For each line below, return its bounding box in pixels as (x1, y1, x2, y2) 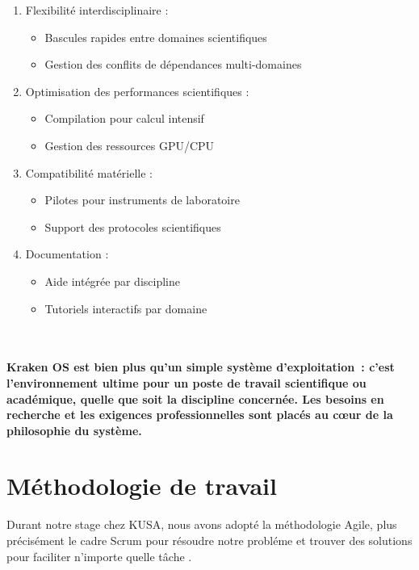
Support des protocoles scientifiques (44, 218, 221, 235)
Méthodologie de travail (6, 469, 277, 502)
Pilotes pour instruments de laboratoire (44, 191, 240, 208)
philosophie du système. (6, 421, 142, 438)
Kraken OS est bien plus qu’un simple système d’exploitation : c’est (6, 358, 395, 375)
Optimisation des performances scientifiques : (25, 82, 249, 99)
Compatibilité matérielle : (25, 164, 153, 181)
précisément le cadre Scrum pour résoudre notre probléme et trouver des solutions (6, 532, 413, 548)
